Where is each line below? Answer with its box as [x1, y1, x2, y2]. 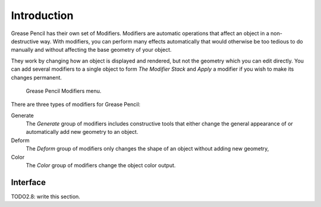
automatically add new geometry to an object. [26, 128, 139, 136]
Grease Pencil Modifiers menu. [26, 87, 102, 95]
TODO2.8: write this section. [11, 193, 80, 200]
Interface [11, 177, 46, 187]
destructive [11, 37, 39, 45]
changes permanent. [11, 74, 62, 81]
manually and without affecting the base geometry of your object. [11, 46, 172, 54]
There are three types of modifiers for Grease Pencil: [11, 101, 141, 108]
